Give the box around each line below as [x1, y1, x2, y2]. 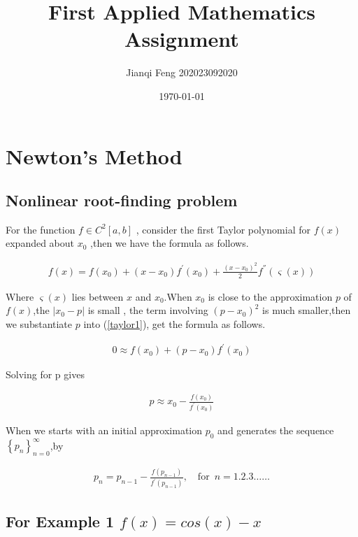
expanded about [6, 236, 75, 250]
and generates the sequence [217, 423, 334, 437]
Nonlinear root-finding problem [6, 189, 238, 211]
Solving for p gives [6, 367, 85, 382]
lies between [71, 289, 124, 303]
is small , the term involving [87, 303, 208, 317]
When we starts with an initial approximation [6, 423, 203, 437]
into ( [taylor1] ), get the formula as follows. [83, 317, 266, 331]
